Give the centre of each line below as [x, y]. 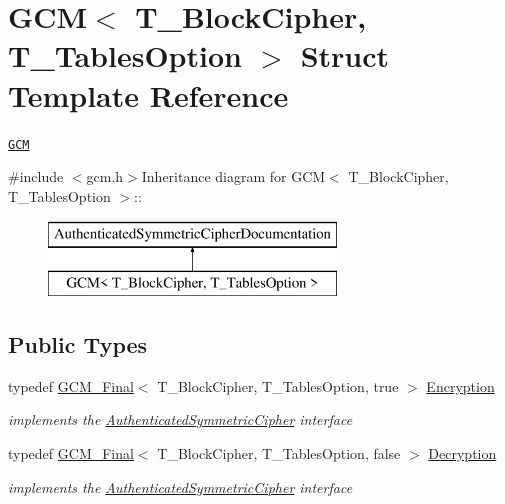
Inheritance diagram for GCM [233, 176]
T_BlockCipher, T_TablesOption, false [279, 452]
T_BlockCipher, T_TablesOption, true [278, 385]
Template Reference [148, 94]
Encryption [460, 385]
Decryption [462, 452]
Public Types [78, 343]
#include [36, 176]
